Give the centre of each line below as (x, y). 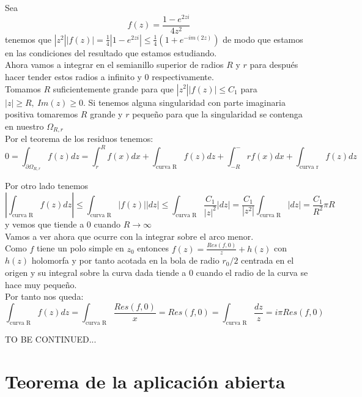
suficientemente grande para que (113, 88)
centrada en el (268, 260)
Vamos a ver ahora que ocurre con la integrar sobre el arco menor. (129, 236)
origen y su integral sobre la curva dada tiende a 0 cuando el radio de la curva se (157, 272)
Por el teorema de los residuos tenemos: (79, 139)
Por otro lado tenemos (47, 186)
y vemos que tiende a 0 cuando (63, 224)
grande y (106, 114)
